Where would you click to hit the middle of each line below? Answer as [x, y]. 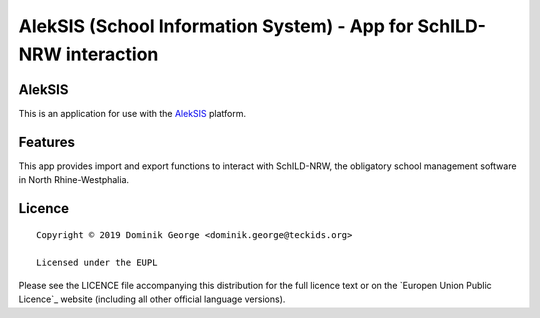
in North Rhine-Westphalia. [74, 180]
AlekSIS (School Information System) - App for [216, 26]
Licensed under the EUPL [97, 263]
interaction [112, 54]
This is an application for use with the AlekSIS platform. [132, 113]
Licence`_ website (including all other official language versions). [152, 299]
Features [46, 141]
